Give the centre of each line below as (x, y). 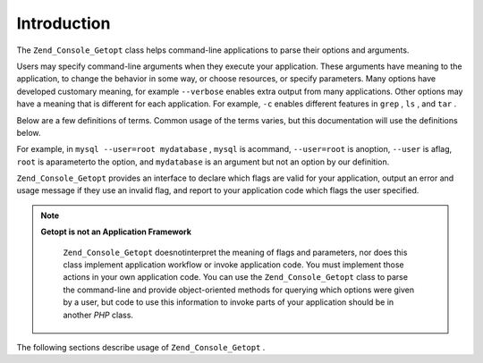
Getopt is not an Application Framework (116, 232)
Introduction (64, 23)
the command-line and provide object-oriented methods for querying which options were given (239, 290)
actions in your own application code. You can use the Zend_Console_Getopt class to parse (236, 277)
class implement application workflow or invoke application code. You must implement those (233, 265)
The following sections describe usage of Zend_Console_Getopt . (141, 347)
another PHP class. (98, 315)
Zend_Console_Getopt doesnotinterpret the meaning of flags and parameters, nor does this (235, 252)
